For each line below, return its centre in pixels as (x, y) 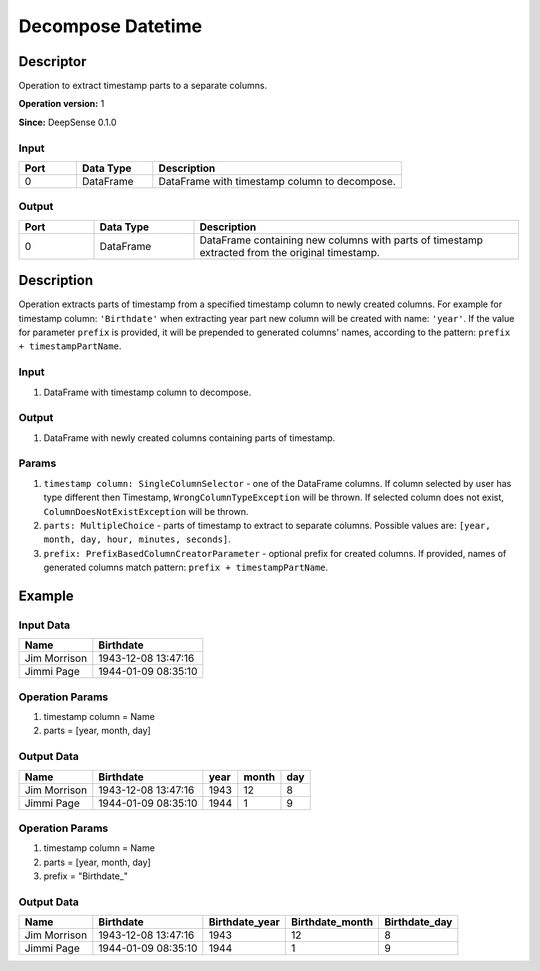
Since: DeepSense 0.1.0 (67, 122)
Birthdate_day (418, 922)
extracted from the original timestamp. (289, 252)
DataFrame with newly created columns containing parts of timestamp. (189, 437)
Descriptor (52, 61)
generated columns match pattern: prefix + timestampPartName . (186, 567)
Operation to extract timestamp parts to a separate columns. (143, 86)
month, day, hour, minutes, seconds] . (137, 539)
